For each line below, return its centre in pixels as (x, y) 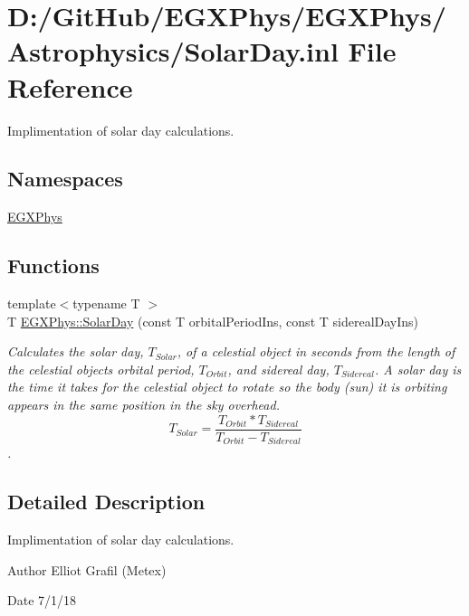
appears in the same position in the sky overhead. (144, 405)
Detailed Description (106, 502)
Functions (53, 265)
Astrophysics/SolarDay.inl (173, 51)
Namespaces (65, 179)
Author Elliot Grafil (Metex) (87, 569)
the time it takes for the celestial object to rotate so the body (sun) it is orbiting (227, 387)
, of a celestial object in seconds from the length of (316, 351)
